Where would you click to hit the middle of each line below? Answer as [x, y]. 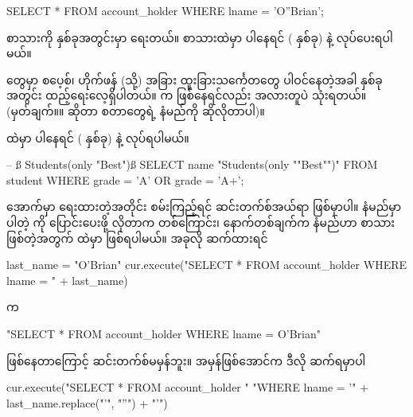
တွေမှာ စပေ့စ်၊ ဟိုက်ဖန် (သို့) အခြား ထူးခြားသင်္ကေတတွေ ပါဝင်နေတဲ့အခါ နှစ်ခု [195, 79]
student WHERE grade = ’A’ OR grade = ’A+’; [125, 179]
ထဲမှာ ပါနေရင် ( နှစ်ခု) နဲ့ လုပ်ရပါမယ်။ [98, 137]
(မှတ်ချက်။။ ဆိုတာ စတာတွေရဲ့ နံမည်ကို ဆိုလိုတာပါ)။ [136, 110]
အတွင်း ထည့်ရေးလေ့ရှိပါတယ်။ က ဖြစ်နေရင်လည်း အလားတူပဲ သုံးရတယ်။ [187, 95]
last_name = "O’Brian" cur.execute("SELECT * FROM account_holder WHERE [207, 265]
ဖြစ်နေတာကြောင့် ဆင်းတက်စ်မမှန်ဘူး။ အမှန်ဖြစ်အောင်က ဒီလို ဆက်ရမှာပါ [186, 360]
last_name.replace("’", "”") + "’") [87, 402]
